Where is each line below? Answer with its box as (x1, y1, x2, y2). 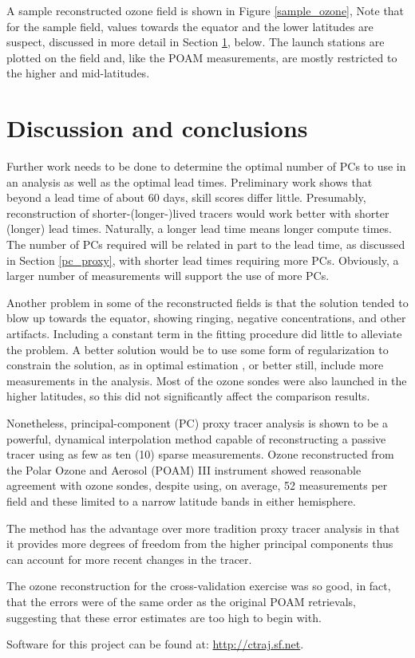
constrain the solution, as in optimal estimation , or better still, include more (6, 357, 384, 373)
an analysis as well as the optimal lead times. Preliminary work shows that (6, 173, 373, 190)
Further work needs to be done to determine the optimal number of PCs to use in (6, 158, 406, 175)
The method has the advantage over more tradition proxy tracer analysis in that (6, 519, 400, 536)
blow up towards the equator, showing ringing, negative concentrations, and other (6, 309, 406, 326)
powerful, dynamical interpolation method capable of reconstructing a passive (6, 430, 386, 447)
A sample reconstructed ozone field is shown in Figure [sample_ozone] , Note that (6, 2, 405, 18)
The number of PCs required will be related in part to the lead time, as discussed (6, 236, 405, 253)
